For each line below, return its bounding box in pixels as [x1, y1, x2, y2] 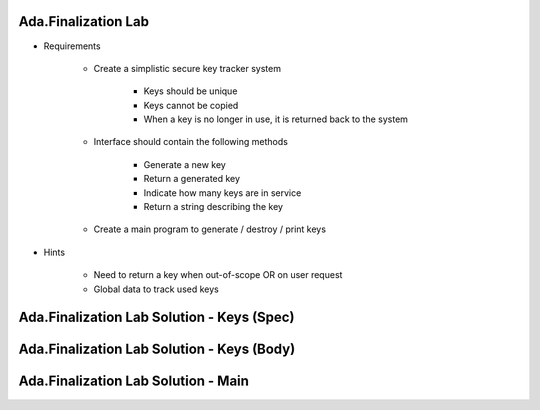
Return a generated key [143, 173, 240, 185]
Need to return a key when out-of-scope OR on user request [93, 269, 343, 281]
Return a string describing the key [143, 201, 284, 213]
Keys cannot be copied [143, 99, 239, 111]
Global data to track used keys [93, 283, 219, 295]
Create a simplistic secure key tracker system [93, 62, 282, 74]
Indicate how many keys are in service [143, 186, 302, 199]
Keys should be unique [143, 85, 238, 97]
